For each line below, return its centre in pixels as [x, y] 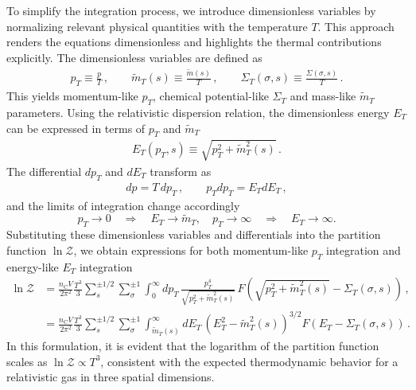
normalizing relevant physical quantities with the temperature [157, 26]
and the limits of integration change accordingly [123, 205]
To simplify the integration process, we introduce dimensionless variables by [191, 10]
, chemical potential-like [211, 96]
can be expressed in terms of [76, 128]
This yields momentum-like [72, 96]
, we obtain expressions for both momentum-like [191, 250]
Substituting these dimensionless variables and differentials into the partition [194, 234]
